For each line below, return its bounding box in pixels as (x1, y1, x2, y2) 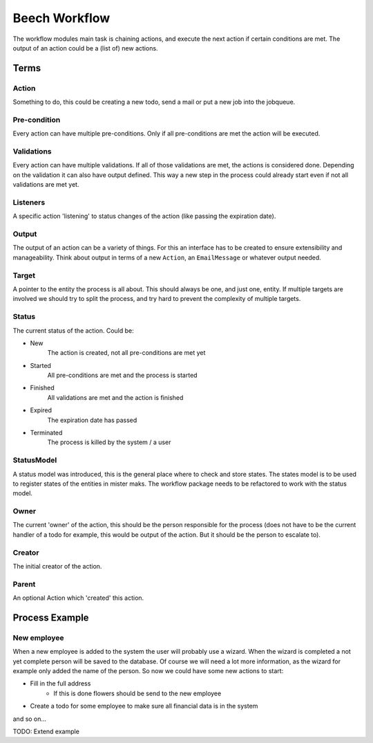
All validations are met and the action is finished (47, 393, 184, 401)
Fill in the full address (30, 679, 91, 688)
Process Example (12, 612, 89, 623)
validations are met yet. (12, 181, 79, 189)
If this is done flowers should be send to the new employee (53, 689, 222, 697)
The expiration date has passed (47, 416, 137, 424)
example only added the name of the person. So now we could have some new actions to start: (12, 667, 284, 675)
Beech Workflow (12, 10, 111, 26)
